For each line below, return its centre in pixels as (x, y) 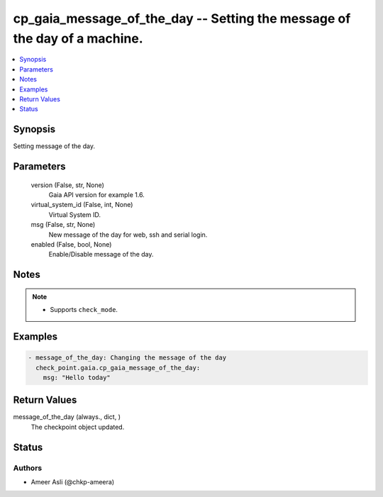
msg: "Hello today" (77, 377)
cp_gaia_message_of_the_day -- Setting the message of (182, 18)
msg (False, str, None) (63, 225)
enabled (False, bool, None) (71, 244)
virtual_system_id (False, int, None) (82, 205)
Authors (28, 468)
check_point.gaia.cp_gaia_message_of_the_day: (118, 368)
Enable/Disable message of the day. (101, 255)
